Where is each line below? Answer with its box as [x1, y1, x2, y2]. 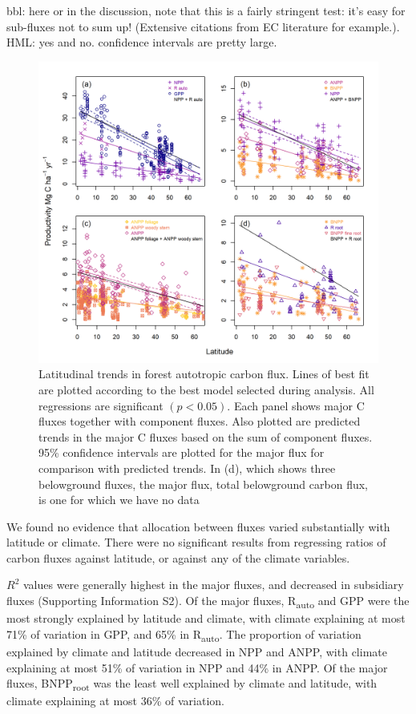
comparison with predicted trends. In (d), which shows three [38, 459, 336, 476]
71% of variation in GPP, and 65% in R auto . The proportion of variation [6, 625, 361, 644]
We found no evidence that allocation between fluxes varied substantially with [6, 518, 390, 534]
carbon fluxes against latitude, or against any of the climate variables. [6, 549, 350, 566]
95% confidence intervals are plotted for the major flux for [38, 444, 325, 461]
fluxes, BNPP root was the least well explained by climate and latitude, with [6, 675, 378, 693]
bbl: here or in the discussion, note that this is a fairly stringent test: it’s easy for [6, 2, 406, 18]
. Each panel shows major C [227, 397, 365, 413]
